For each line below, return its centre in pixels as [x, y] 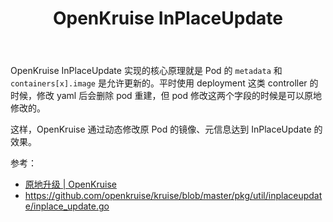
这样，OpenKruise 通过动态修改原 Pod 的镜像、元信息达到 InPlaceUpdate [161, 129]
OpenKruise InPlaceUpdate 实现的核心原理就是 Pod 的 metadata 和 [146, 71]
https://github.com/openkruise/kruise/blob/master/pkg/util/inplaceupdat [173, 196]
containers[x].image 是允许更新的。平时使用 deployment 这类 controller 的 [164, 83]
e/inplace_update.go [67, 206]
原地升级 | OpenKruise [70, 184]
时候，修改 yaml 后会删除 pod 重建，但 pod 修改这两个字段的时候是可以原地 [166, 96]
